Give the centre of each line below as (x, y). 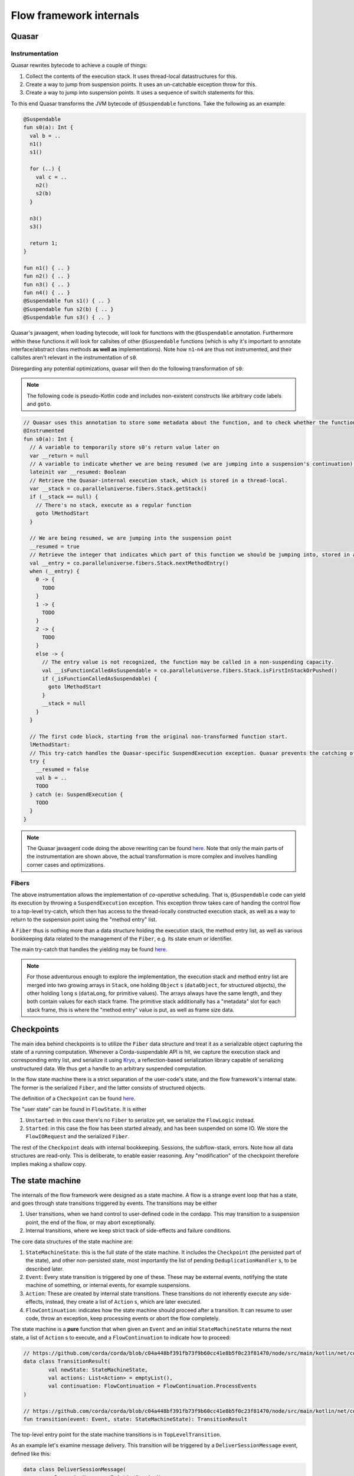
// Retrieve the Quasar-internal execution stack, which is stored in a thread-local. (159, 480)
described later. (45, 1269)
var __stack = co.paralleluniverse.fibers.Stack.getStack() (118, 489)
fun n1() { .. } (47, 268)
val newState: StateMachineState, (98, 1369)
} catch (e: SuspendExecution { (76, 794)
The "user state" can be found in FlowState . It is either (79, 1109)
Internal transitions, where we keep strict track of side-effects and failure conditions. (128, 1230)
